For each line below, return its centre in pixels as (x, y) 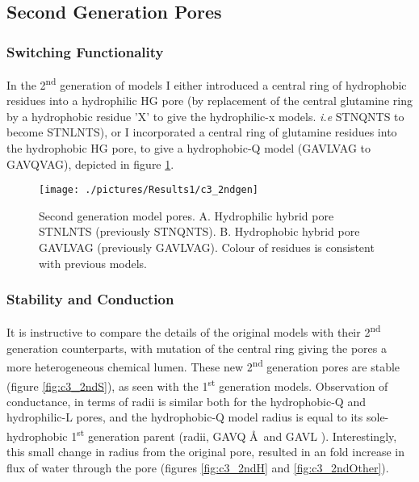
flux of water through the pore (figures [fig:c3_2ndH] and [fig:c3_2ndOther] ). (198, 467)
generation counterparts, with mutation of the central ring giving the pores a (197, 348)
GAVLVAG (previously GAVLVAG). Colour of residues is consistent (207, 247)
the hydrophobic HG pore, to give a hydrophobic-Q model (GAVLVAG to (189, 148)
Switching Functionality (85, 51)
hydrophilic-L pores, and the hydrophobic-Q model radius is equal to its (185, 417)
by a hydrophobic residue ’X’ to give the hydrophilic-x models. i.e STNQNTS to (205, 116)
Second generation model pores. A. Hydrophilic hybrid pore (186, 215)
